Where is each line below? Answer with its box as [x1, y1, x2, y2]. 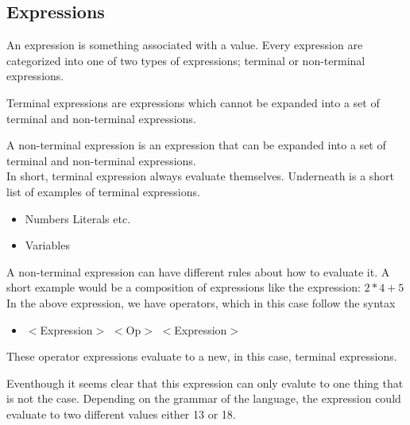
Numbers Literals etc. [25, 210, 131, 226]
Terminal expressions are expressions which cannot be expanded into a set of [6, 94, 380, 110]
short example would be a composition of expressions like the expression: [6, 279, 361, 296]
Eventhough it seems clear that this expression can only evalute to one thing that [6, 374, 404, 391]
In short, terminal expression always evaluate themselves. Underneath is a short [6, 168, 395, 184]
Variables [25, 237, 70, 253]
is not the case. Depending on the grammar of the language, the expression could [6, 390, 401, 407]
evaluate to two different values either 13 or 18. [6, 405, 236, 422]
